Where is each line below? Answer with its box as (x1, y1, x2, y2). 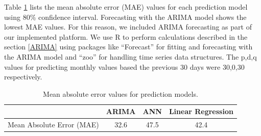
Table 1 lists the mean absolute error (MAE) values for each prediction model (4, 2, 248, 12)
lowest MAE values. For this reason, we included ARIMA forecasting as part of (4, 21, 252, 32)
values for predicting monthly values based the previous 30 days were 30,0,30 (4, 61, 245, 72)
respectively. (4, 71, 42, 82)
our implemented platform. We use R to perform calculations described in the (4, 31, 248, 42)
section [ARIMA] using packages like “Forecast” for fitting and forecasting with (4, 41, 253, 52)
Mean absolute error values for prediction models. (43, 88, 198, 99)
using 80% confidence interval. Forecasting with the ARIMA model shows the (4, 11, 247, 22)
